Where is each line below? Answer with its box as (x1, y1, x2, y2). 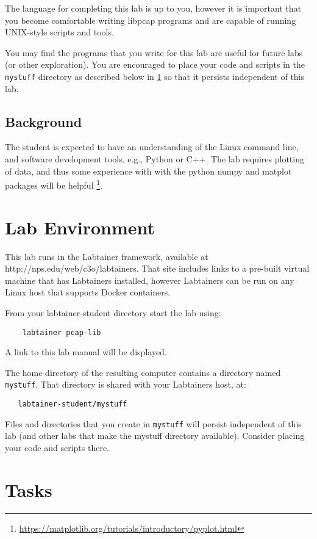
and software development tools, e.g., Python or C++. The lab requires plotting (5, 153, 304, 165)
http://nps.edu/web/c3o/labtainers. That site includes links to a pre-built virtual (5, 262, 310, 275)
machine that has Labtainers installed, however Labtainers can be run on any (5, 273, 294, 286)
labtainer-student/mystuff (18, 400, 127, 409)
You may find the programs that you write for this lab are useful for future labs (5, 46, 303, 59)
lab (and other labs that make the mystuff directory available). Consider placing (5, 429, 305, 442)
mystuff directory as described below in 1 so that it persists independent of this (5, 70, 305, 82)
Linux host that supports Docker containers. (5, 286, 171, 298)
